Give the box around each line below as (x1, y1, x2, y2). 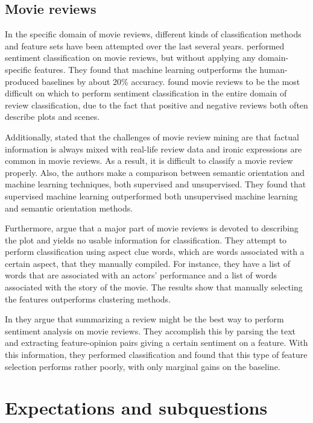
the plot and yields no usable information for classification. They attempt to (5, 233, 287, 246)
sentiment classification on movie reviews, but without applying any (5, 51, 256, 64)
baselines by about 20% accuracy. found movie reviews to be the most (42, 75, 300, 87)
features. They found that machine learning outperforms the (34, 63, 257, 75)
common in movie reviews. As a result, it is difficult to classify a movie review (5, 154, 293, 167)
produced (5, 75, 39, 87)
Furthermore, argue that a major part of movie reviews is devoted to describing (5, 222, 299, 234)
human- (259, 63, 288, 75)
